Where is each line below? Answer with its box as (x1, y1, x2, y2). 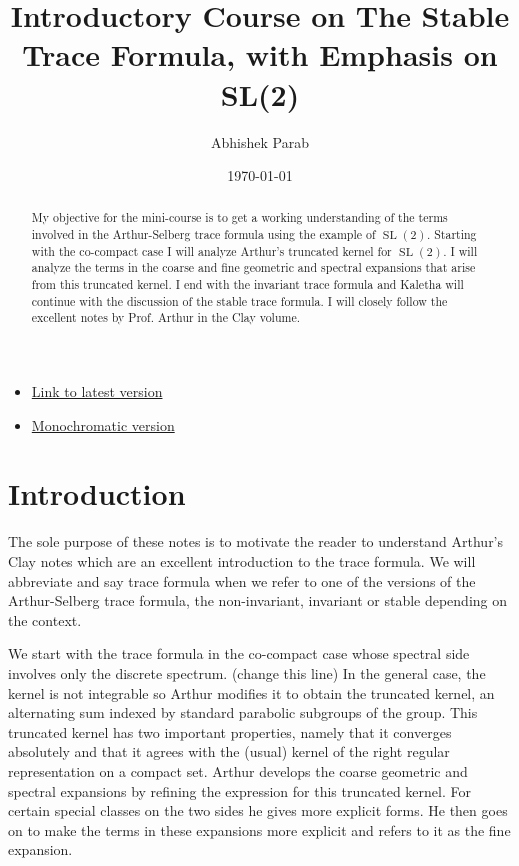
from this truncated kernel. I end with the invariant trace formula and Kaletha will (31, 276, 464, 293)
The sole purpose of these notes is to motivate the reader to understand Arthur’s (8, 531, 504, 552)
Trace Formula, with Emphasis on (22, 34, 498, 75)
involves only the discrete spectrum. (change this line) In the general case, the (8, 662, 486, 683)
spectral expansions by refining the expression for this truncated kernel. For (8, 780, 471, 801)
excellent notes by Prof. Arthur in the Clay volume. (31, 309, 301, 326)
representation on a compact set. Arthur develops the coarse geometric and (8, 760, 468, 781)
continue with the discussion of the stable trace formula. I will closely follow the (31, 292, 448, 309)
